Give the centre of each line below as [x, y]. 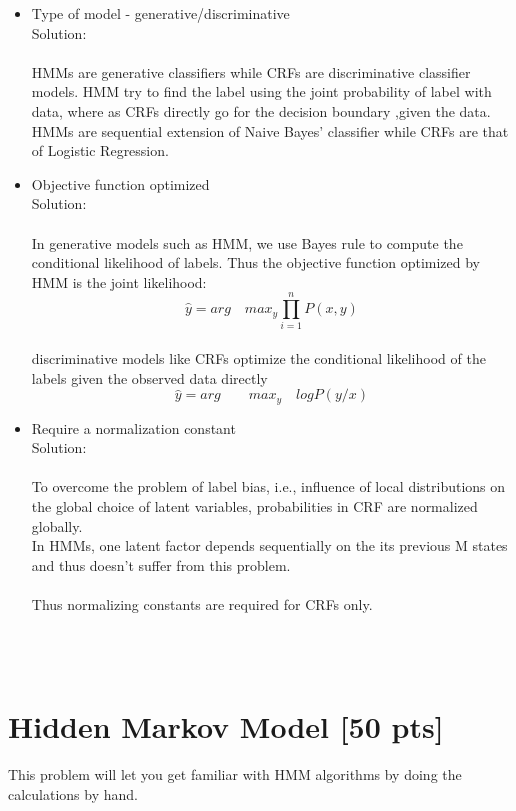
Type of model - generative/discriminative [160, 13]
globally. [57, 525]
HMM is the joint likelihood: [119, 281]
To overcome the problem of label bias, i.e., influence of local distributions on [268, 486]
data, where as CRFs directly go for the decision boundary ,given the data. [261, 110]
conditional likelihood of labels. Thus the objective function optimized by [256, 262]
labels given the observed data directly [149, 377]
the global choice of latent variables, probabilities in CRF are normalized [254, 506]
